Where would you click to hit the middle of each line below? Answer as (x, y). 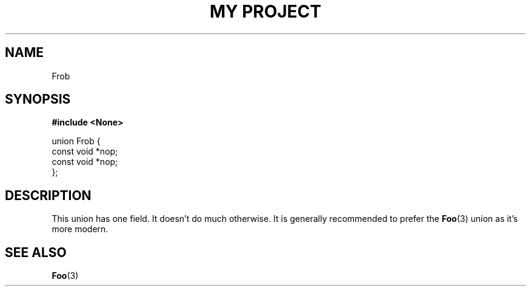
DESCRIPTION (48, 195)
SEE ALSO (36, 252)
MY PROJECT (265, 12)
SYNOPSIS (38, 99)
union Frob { (76, 141)
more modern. (80, 229)
